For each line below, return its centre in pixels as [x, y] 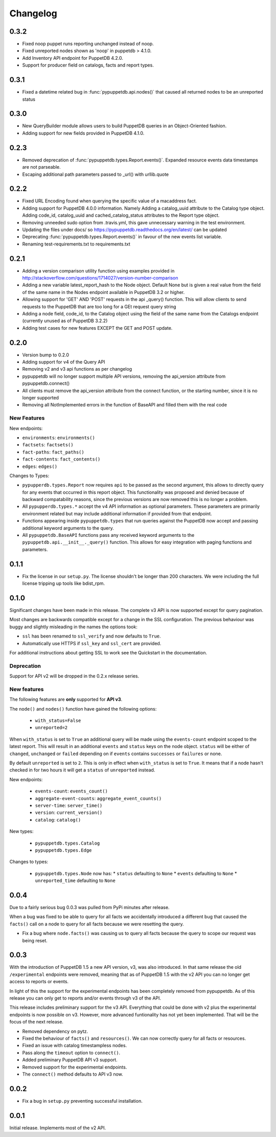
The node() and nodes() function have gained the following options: [83, 709]
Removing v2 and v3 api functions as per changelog [77, 369]
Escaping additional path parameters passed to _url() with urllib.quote [96, 174]
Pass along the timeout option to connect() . [71, 1053]
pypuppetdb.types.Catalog [67, 843]
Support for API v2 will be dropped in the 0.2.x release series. [74, 676]
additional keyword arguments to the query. [68, 528]
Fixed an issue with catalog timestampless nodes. [75, 1045]
